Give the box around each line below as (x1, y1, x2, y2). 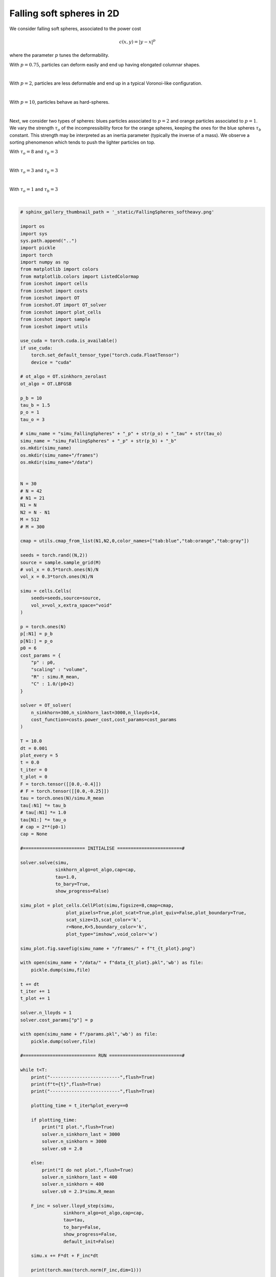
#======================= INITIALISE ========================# (20, 845, 185, 852)
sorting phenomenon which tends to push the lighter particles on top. (9, 139, 155, 146)
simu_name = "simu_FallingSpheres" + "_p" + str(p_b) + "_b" (20, 438, 177, 444)
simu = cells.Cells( (20, 588, 72, 594)
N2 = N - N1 (20, 509, 51, 515)
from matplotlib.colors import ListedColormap (20, 273, 139, 279)
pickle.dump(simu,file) (31, 967, 90, 973)
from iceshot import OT (20, 295, 80, 301)
